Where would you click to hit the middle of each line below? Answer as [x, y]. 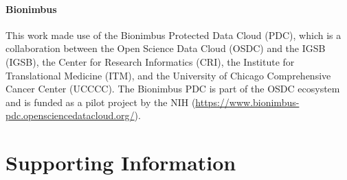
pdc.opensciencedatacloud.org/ [70, 115]
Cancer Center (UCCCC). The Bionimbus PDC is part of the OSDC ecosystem [173, 89]
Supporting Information [121, 163]
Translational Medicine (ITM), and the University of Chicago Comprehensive [168, 75]
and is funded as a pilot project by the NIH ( [101, 102]
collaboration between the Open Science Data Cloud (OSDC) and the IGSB [166, 48]
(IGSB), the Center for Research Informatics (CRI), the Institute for [150, 61]
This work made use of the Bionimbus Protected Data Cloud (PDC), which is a [173, 35]
